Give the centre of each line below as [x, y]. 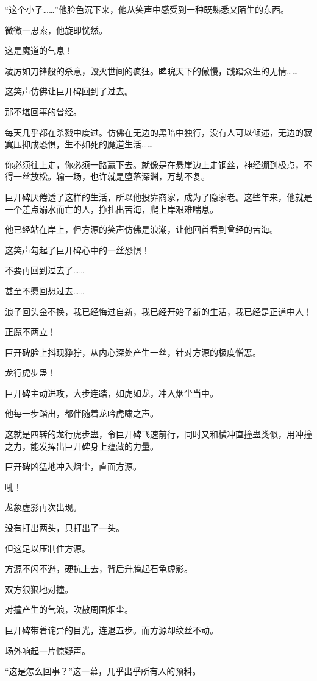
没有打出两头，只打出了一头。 [65, 528]
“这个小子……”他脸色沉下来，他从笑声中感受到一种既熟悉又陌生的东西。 [147, 9]
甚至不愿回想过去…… [45, 290]
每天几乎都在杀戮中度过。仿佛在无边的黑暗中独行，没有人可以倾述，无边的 [154, 132]
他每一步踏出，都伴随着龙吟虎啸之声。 [82, 413]
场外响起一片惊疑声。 [48, 650]
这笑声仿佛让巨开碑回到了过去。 [69, 91]
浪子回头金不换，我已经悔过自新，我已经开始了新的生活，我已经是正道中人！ [158, 311]
